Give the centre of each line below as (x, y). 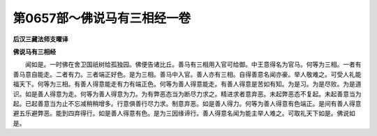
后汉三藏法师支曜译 (40, 39)
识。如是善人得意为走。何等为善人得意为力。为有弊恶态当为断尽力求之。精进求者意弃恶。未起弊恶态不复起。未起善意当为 (187, 93)
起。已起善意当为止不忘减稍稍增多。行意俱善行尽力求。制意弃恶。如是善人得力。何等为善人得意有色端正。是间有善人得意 (187, 103)
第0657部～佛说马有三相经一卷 (102, 18)
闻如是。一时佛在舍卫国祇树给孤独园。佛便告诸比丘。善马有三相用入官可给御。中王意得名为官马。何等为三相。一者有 (193, 65)
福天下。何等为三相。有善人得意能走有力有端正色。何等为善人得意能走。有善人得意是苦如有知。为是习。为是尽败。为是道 (187, 84)
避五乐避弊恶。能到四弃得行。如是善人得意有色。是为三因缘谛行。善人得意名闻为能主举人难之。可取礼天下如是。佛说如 (184, 113)
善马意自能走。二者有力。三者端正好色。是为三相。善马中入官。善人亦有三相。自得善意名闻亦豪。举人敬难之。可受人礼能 (187, 74)
